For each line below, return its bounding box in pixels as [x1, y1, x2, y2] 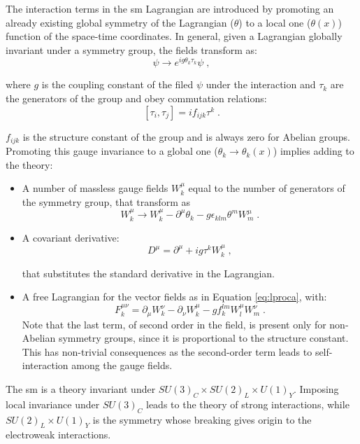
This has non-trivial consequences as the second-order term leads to [22, 344, 312, 359]
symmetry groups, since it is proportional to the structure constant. [58, 331, 349, 345]
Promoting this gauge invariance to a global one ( [6, 144, 218, 158]
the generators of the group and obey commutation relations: [6, 91, 267, 106]
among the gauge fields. [71, 358, 173, 373]
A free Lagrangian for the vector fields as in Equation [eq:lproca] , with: [22, 289, 327, 304]
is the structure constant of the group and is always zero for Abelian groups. [22, 129, 351, 144]
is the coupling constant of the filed [41, 77, 194, 92]
